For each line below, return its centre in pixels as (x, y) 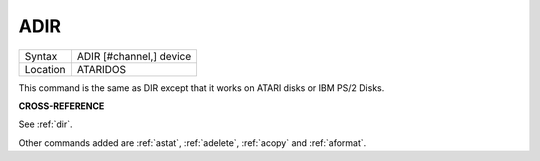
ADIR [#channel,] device (134, 56)
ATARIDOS (101, 69)
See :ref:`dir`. (45, 124)
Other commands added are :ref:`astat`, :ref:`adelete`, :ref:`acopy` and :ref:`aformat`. (192, 142)
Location (45, 69)
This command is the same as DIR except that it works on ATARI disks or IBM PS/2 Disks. (201, 87)
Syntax (41, 56)
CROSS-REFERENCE (61, 106)
